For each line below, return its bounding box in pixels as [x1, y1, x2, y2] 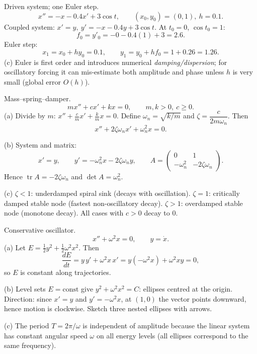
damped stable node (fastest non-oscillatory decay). [4, 197, 163, 208]
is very [232, 66, 253, 77]
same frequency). [4, 340, 56, 350]
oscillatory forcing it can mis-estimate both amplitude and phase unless [4, 66, 224, 77]
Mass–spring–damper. [4, 93, 71, 104]
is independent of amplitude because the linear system [82, 320, 250, 330]
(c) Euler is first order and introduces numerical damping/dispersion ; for [4, 56, 227, 67]
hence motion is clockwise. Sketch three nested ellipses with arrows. [4, 303, 212, 314]
